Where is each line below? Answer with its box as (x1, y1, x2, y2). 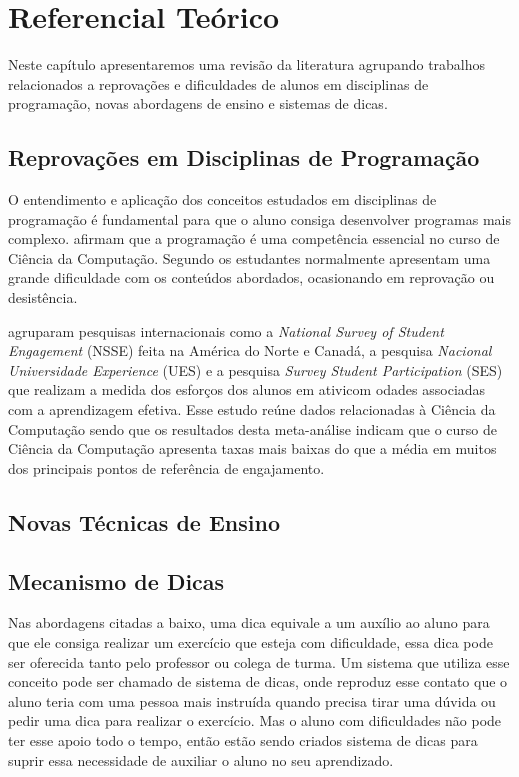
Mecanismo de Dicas (8, 565, 225, 596)
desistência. (8, 287, 78, 308)
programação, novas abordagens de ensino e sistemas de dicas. (8, 93, 388, 114)
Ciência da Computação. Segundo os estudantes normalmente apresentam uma (8, 247, 491, 268)
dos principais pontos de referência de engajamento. (8, 457, 325, 478)
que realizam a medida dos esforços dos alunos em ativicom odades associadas (8, 379, 486, 400)
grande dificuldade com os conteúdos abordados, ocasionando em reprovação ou (8, 267, 495, 288)
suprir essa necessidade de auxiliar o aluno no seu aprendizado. (8, 749, 394, 770)
